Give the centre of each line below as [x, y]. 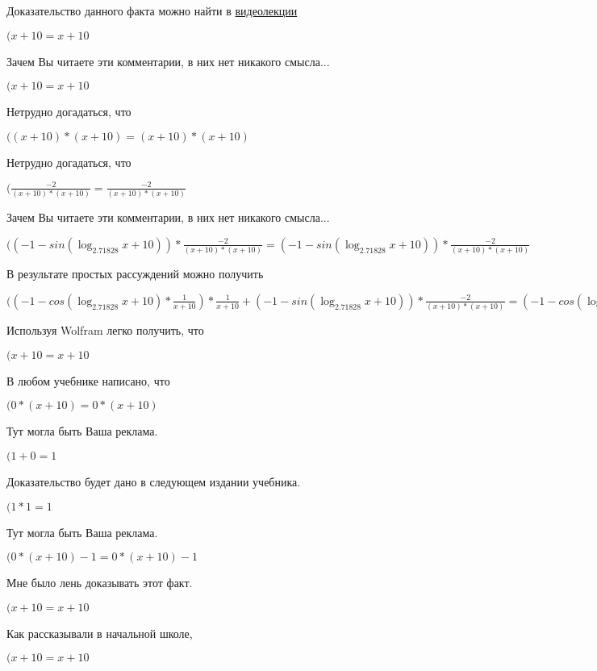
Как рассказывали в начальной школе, [100, 633]
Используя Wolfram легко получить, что [105, 330]
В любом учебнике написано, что [88, 380]
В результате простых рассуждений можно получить [135, 274]
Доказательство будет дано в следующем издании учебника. [154, 481]
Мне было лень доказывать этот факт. [100, 583]
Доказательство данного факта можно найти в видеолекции [152, 10]
